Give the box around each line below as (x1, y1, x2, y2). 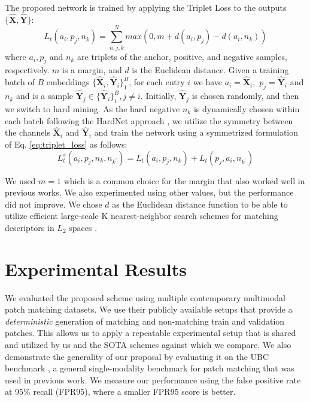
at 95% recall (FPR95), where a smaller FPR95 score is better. (5, 385, 236, 398)
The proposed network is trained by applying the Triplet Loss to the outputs (5, 1, 287, 13)
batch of (5, 76, 35, 88)
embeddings (46, 76, 90, 88)
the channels (5, 126, 50, 139)
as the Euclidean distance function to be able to (112, 197, 288, 210)
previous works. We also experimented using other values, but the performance (5, 186, 294, 199)
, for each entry (129, 76, 185, 88)
